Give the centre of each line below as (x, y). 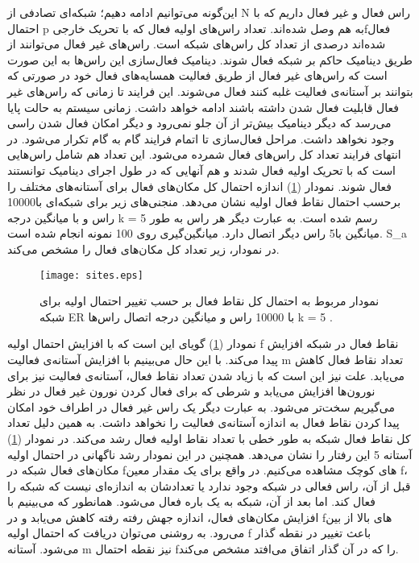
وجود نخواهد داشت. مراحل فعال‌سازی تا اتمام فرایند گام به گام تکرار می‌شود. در (201, 138)
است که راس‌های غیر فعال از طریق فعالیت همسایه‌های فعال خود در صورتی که (197, 75)
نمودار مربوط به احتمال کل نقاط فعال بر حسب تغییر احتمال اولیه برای (209, 301)
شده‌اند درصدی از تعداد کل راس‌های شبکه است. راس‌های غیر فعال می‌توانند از (197, 44)
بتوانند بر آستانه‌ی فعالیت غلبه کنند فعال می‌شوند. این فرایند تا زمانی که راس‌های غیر (210, 91)
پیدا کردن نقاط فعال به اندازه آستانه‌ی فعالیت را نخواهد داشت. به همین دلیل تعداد (203, 422)
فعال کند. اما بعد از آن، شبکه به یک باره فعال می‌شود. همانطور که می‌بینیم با (191, 501)
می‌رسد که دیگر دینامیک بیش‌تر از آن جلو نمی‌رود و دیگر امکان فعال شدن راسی (199, 123)
